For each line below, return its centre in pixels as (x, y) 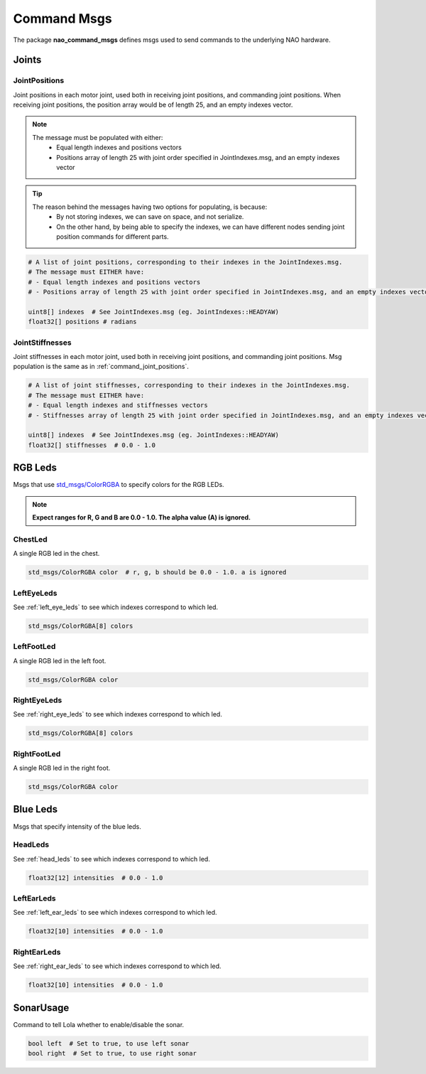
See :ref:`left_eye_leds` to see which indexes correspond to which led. (116, 607)
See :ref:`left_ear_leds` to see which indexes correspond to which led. (115, 913)
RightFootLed (37, 753)
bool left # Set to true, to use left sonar (109, 1043)
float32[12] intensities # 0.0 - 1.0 (95, 877)
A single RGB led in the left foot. (60, 660)
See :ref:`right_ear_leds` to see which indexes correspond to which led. (117, 966)
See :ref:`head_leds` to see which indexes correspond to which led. (112, 859)
